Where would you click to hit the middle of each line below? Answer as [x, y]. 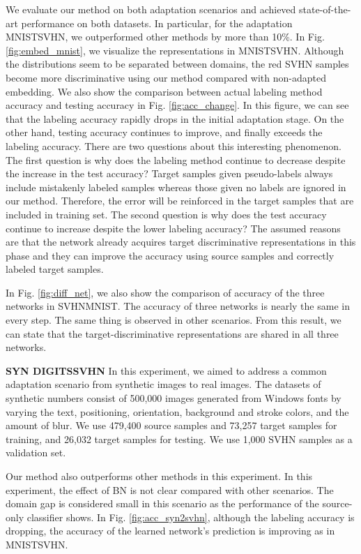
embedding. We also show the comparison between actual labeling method [164, 91]
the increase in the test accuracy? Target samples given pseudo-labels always [169, 173]
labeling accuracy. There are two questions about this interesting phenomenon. [174, 145]
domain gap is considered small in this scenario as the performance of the [162, 503]
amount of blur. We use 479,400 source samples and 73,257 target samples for [171, 425]
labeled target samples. [55, 269]
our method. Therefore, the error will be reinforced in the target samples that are [180, 201]
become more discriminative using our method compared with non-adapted [166, 77]
